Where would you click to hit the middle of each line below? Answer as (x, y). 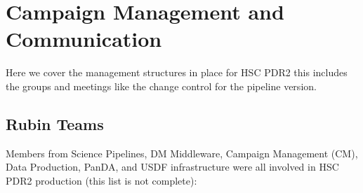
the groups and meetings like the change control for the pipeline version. (161, 86)
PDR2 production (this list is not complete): (101, 180)
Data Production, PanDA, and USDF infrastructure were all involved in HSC (172, 167)
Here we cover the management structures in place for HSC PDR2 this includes (177, 72)
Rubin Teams (55, 123)
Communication (84, 39)
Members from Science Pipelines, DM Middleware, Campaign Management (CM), (182, 153)
